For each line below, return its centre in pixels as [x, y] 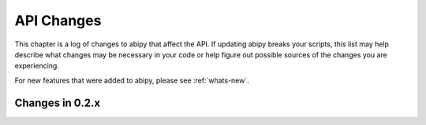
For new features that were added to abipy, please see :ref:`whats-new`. [132, 80]
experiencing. [37, 66]
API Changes [58, 20]
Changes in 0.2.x [58, 103]
